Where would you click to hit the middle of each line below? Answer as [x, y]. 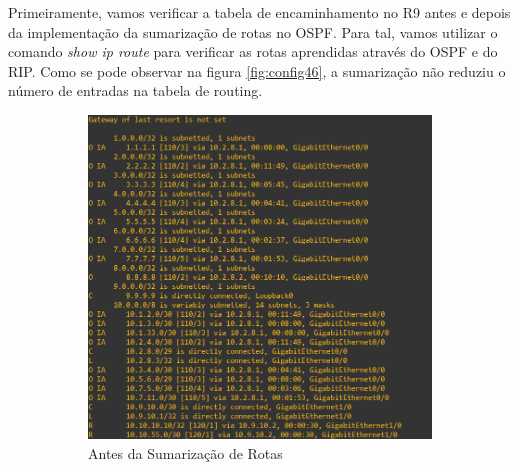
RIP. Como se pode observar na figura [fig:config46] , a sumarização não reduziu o [257, 70]
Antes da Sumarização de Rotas [185, 452]
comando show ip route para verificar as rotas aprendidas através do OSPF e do [253, 51]
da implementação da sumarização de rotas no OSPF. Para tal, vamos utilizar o [253, 31]
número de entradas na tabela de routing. [135, 90]
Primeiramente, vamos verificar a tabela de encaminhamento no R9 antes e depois [259, 12]
